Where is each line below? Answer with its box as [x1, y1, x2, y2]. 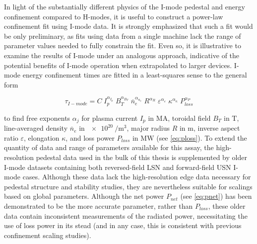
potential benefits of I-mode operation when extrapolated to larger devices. [4, 60, 232, 70]
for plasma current [81, 112, 138, 123]
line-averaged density [4, 123, 68, 133]
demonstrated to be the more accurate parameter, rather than [4, 200, 193, 211]
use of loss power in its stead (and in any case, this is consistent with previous [4, 220, 242, 231]
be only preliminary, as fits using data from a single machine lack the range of [4, 30, 241, 41]
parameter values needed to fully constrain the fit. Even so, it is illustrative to [4, 40, 241, 51]
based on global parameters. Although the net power [4, 191, 164, 201]
